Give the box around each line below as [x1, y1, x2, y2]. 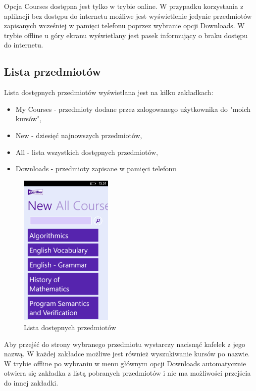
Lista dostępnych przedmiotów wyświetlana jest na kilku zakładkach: [4, 87, 213, 98]
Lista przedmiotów [4, 64, 101, 79]
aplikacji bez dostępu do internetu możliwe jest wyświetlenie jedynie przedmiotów [4, 10, 252, 21]
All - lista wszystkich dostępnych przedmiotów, [15, 147, 158, 157]
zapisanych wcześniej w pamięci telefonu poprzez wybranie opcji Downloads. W [4, 20, 245, 31]
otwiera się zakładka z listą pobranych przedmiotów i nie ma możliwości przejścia [4, 368, 251, 378]
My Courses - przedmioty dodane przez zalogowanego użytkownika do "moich [15, 103, 251, 114]
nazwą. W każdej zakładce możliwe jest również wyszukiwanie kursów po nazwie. [4, 348, 250, 359]
